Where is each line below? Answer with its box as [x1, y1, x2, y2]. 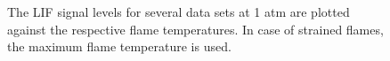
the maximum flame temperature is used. [7, 37, 232, 56]
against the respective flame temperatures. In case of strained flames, [7, 19, 384, 38]
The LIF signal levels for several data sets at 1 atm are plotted [7, 3, 350, 20]
